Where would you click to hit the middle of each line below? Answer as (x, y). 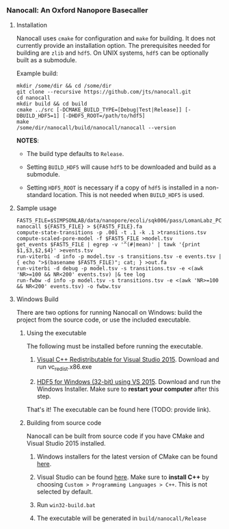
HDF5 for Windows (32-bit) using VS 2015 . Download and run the (129, 382)
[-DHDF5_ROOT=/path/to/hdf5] (104, 116)
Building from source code (64, 423)
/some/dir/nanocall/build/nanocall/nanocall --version (96, 128)
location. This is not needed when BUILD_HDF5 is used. (129, 195)
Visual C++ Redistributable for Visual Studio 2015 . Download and (128, 360)
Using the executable (56, 333)
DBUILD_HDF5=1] (38, 116)
